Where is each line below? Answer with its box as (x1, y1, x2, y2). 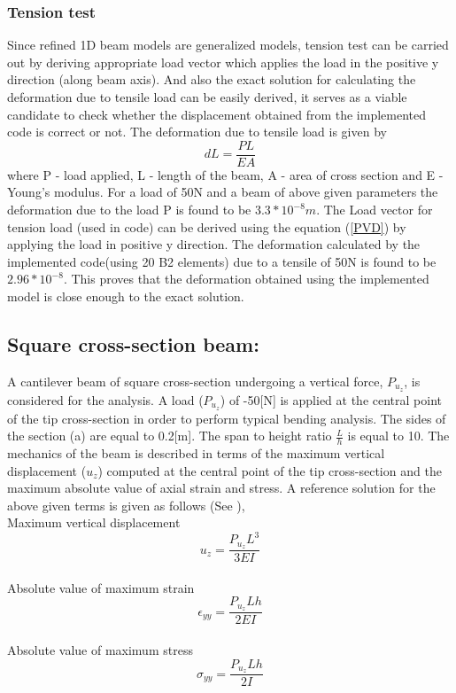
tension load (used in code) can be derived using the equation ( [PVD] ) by (7, 217, 406, 236)
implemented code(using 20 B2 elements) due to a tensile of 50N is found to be (7, 252, 437, 270)
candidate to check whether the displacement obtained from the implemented (7, 105, 427, 123)
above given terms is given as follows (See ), (7, 495, 245, 514)
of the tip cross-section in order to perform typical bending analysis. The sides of (7, 409, 446, 427)
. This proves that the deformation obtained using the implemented (63, 269, 429, 288)
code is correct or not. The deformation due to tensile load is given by (7, 122, 387, 141)
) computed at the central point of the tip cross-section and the (97, 461, 442, 479)
